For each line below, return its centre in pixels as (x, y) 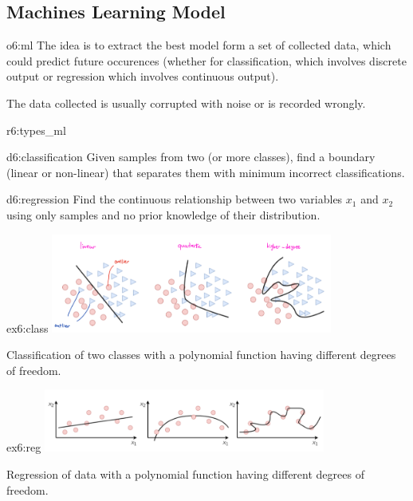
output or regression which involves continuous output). (143, 76)
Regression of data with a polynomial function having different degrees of (185, 474)
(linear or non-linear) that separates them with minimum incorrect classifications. (206, 172)
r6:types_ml (36, 130)
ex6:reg (24, 447)
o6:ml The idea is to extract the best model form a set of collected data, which (199, 45)
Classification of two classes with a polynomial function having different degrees (201, 355)
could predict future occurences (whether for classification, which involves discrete (206, 60)
